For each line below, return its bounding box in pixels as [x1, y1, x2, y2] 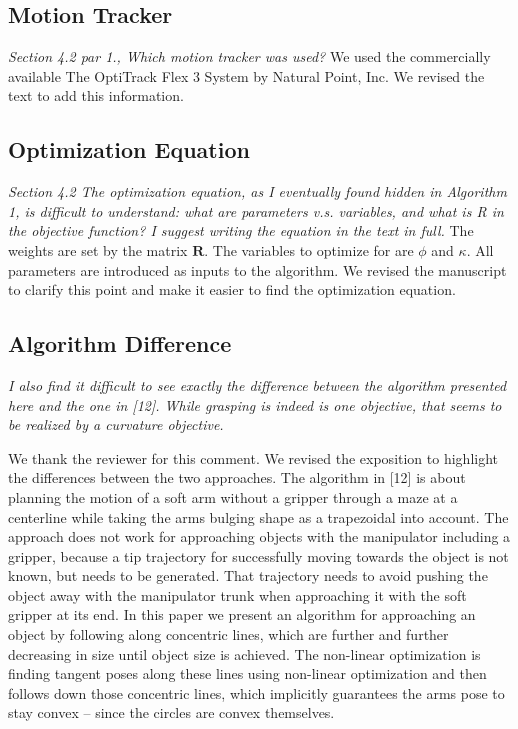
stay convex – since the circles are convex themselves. [8, 702, 335, 723]
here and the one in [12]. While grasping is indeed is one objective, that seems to [8, 394, 502, 415]
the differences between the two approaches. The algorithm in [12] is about [8, 467, 466, 488]
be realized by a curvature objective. [8, 414, 224, 435]
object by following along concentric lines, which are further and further [8, 624, 449, 645]
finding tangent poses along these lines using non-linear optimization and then [8, 663, 487, 684]
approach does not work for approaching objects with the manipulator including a [8, 526, 511, 547]
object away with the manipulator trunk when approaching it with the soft [8, 584, 467, 605]
